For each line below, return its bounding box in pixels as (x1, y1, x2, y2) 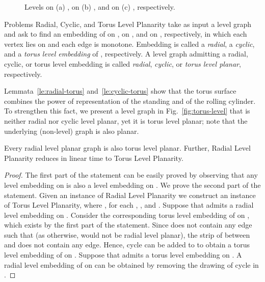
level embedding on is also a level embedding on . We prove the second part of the (4, 179, 261, 190)
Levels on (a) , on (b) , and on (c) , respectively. (24, 2, 175, 12)
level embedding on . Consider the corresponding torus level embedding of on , (4, 209, 250, 220)
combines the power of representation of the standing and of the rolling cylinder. (4, 95, 256, 106)
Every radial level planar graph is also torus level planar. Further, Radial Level (4, 143, 251, 153)
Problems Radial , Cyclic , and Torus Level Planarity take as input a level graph (4, 18, 252, 29)
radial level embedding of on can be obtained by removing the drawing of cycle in (4, 259, 259, 270)
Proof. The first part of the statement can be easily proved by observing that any (4, 170, 258, 180)
